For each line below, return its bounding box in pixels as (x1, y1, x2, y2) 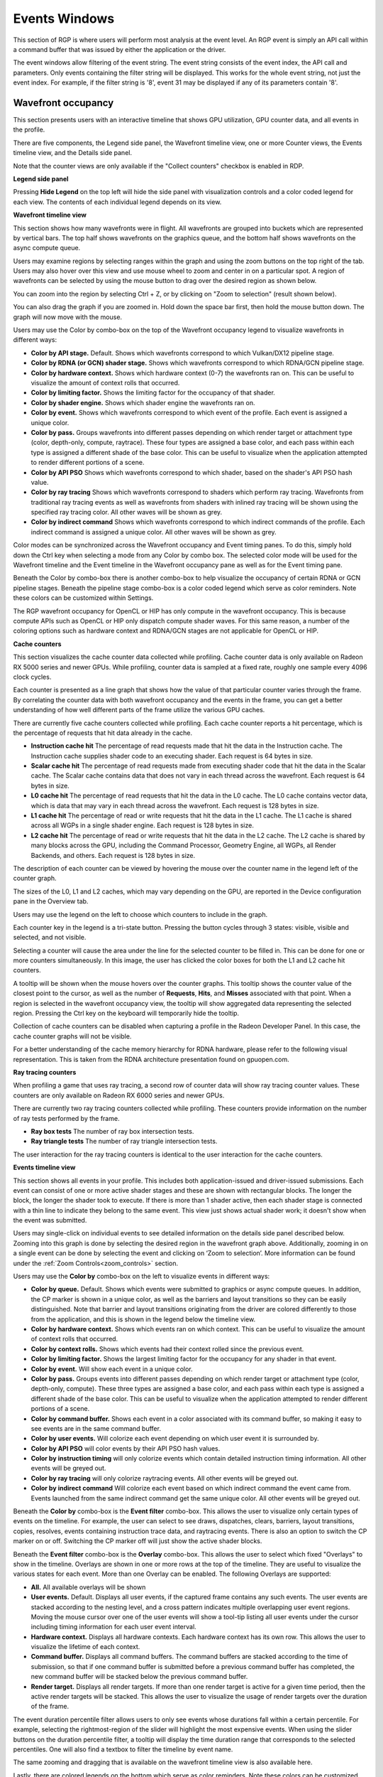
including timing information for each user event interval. (30, 1623, 196, 1631)
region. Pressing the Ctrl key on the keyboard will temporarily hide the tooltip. (13, 1009, 240, 1018)
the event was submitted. (13, 1216, 87, 1225)
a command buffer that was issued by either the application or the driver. (13, 45, 226, 53)
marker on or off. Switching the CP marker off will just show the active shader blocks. (13, 1537, 262, 1545)
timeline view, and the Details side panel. (13, 149, 133, 157)
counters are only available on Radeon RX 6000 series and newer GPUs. (13, 1091, 225, 1100)
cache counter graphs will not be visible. (13, 1031, 132, 1041)
